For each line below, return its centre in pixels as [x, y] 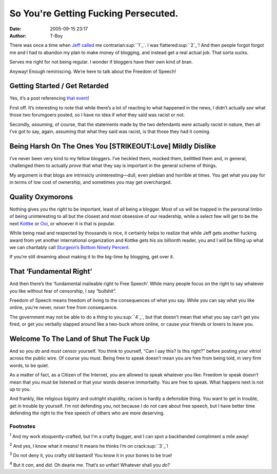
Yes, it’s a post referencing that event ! [50, 98]
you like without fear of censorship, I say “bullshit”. [63, 291]
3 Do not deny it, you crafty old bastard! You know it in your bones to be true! [91, 455]
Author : [18, 35]
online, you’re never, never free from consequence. [64, 308]
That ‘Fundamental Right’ [51, 271]
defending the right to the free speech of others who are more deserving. [87, 413]
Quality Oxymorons [41, 197]
